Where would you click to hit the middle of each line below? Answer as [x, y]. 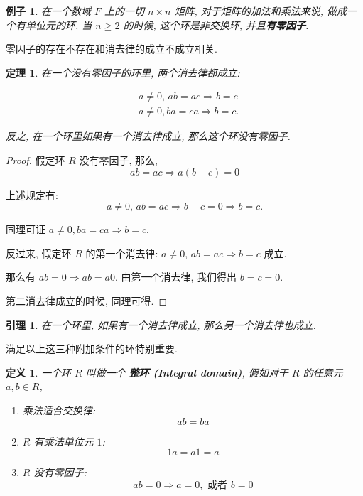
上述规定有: [32, 194]
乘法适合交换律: [59, 410]
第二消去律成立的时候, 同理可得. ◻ [87, 301]
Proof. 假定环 [36, 160]
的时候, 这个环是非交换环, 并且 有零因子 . [216, 25]
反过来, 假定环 [39, 253]
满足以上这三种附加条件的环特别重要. [92, 349]
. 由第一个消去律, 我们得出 [176, 277]
